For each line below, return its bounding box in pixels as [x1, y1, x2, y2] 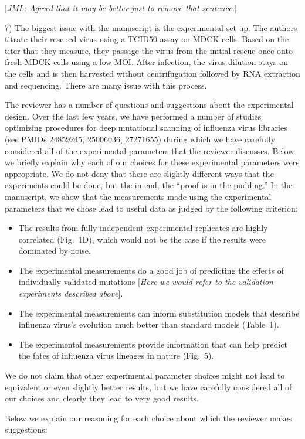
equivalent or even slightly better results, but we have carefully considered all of [5, 380, 292, 393]
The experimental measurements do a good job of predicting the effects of [18, 264, 284, 276]
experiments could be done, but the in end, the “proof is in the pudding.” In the [5, 179, 293, 191]
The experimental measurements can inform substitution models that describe [18, 307, 300, 319]
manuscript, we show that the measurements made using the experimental [5, 190, 272, 202]
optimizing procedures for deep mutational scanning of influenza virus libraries [5, 121, 287, 134]
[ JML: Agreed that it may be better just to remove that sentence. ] [5, 2, 237, 13]
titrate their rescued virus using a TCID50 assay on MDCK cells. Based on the [5, 33, 289, 45]
